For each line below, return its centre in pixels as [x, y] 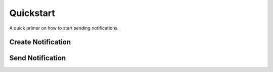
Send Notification [38, 58]
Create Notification [40, 42]
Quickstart [32, 13]
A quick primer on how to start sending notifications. [64, 28]
